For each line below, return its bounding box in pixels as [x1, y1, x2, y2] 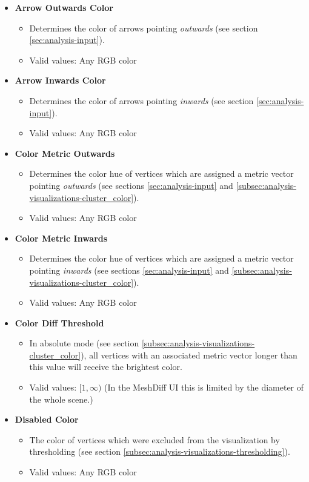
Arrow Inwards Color [15, 74, 106, 87]
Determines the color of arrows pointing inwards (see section [29, 94, 254, 107]
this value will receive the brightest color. [29, 360, 182, 373]
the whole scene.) [29, 392, 93, 405]
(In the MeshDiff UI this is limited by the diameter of [104, 381, 304, 394]
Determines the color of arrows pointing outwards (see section [29, 21, 258, 34]
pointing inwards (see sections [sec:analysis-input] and [29, 263, 229, 276]
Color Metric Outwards [15, 147, 115, 159]
